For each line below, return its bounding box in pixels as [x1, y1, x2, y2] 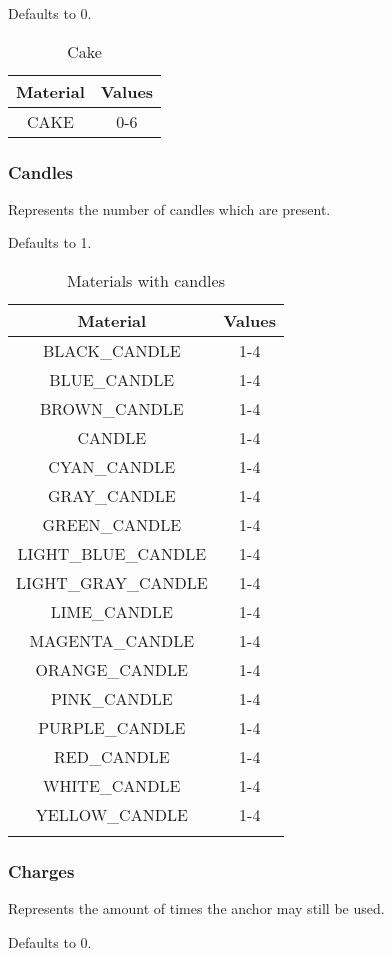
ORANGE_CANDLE [35, 658, 188, 681]
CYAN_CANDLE [48, 455, 176, 478]
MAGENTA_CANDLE [29, 629, 195, 652]
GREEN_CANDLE [42, 513, 182, 536]
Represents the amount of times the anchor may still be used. [8, 898, 385, 919]
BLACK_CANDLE [43, 339, 181, 362]
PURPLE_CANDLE [38, 716, 186, 739]
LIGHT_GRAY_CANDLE [16, 571, 208, 594]
